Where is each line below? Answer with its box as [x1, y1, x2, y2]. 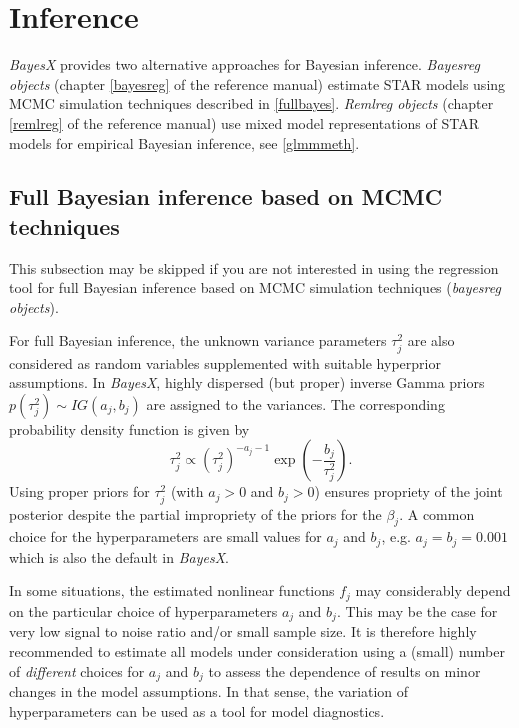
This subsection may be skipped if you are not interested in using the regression [9, 257, 499, 278]
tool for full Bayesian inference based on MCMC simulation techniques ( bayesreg [9, 277, 501, 298]
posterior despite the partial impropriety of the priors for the [9, 503, 382, 524]
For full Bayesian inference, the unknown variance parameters [9, 330, 387, 351]
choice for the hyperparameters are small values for [9, 526, 322, 547]
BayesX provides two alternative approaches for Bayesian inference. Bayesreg [9, 54, 480, 75]
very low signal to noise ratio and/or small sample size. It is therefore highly [9, 621, 477, 642]
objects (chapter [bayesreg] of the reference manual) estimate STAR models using [9, 73, 506, 94]
